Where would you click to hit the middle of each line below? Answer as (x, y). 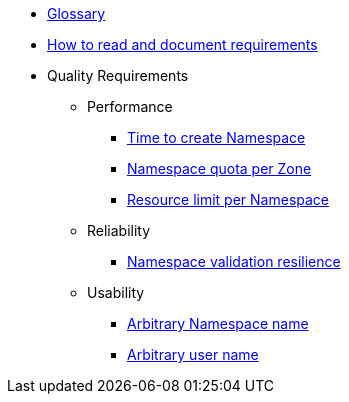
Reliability (119, 230)
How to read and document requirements (182, 44)
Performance (130, 106)
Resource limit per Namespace (228, 199)
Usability (116, 292)
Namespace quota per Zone (219, 168)
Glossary (76, 13)
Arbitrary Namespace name (218, 323)
